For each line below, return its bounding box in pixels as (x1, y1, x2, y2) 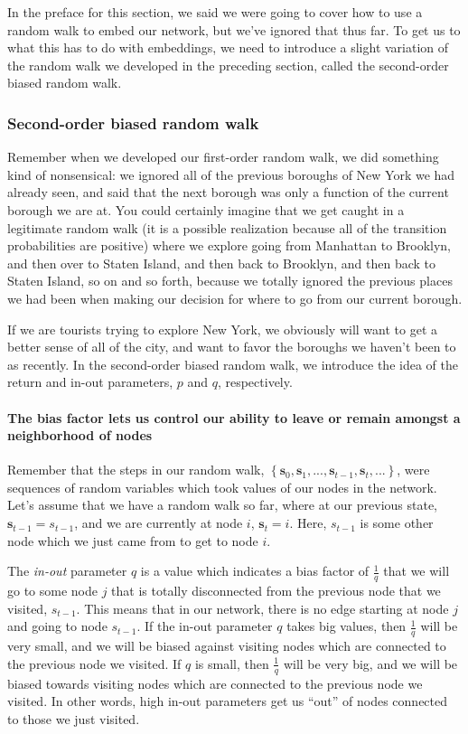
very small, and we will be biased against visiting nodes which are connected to (7, 636, 446, 655)
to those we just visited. (7, 709, 140, 728)
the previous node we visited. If (7, 654, 182, 673)
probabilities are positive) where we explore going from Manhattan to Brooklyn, (7, 236, 452, 255)
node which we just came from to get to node (7, 531, 258, 550)
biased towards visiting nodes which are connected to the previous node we (7, 673, 423, 692)
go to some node (7, 581, 98, 600)
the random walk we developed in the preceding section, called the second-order (7, 55, 449, 74)
